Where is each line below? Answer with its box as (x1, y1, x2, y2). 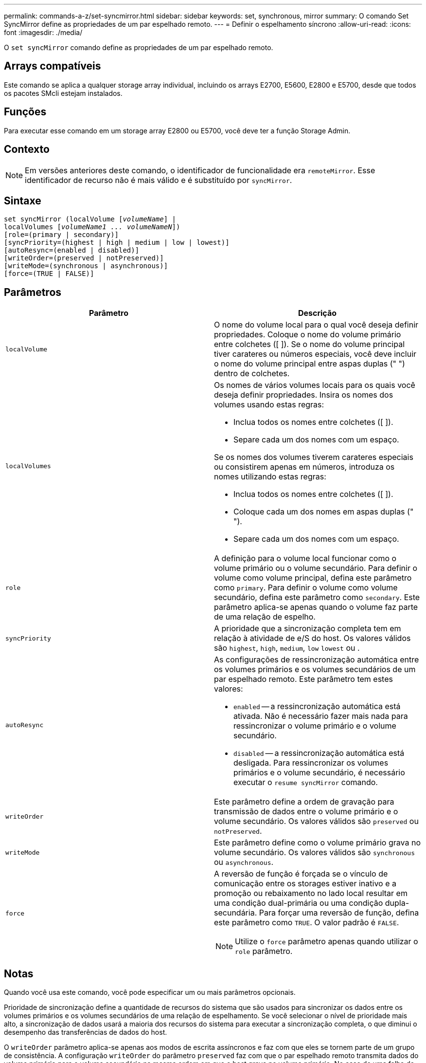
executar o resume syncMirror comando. (233, 777, 378, 788)
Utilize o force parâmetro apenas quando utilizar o (235, 936, 418, 947)
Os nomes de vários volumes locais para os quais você (214, 380, 415, 390)
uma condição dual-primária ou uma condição (214, 898, 383, 908)
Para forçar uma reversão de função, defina (259, 908, 419, 918)
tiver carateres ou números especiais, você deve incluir (214, 349, 417, 359)
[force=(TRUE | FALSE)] (4, 270, 94, 278)
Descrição (298, 308, 337, 318)
